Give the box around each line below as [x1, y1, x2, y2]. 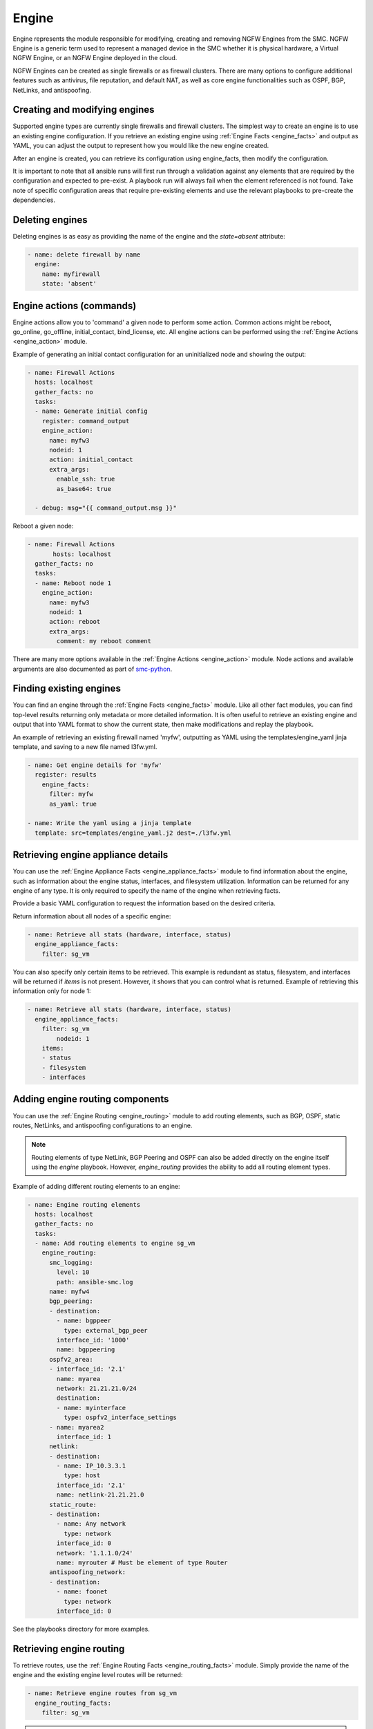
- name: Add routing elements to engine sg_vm [35, 1239, 195, 1248]
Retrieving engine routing [12, 1643, 125, 1654]
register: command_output [41, 417, 130, 425]
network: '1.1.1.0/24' [56, 1549, 134, 1557]
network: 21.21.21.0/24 [56, 1384, 137, 1392]
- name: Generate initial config [35, 407, 148, 415]
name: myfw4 [49, 1288, 90, 1296]
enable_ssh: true [56, 475, 115, 483]
